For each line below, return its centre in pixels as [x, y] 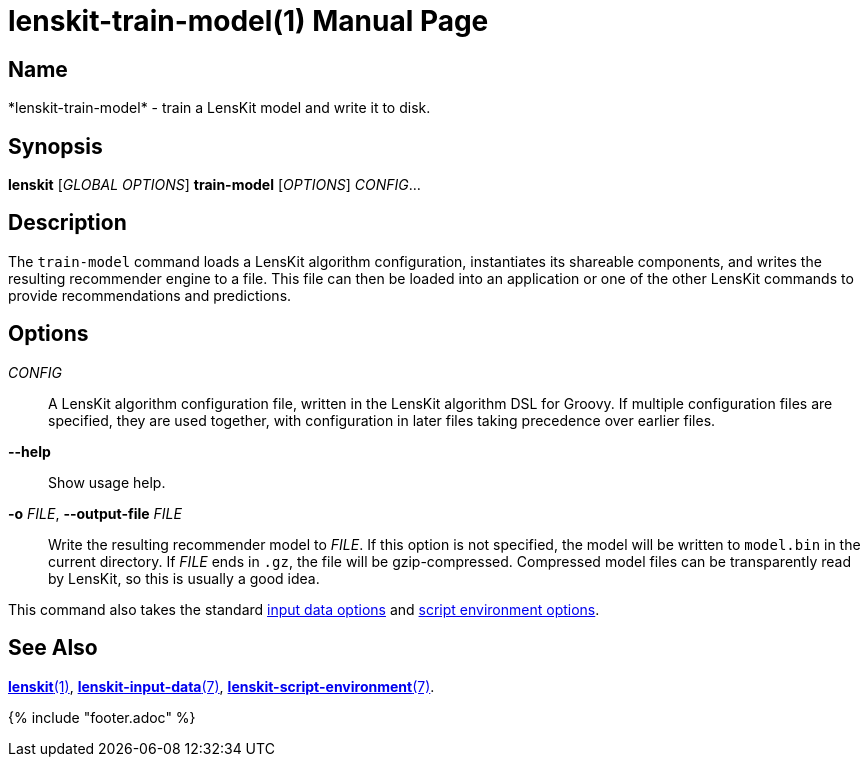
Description [67, 223]
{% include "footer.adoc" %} [102, 717]
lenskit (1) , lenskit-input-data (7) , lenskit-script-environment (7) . [221, 686]
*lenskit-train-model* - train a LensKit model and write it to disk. [219, 108]
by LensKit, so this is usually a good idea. [184, 578]
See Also [53, 648]
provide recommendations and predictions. [150, 295]
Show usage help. [107, 482]
